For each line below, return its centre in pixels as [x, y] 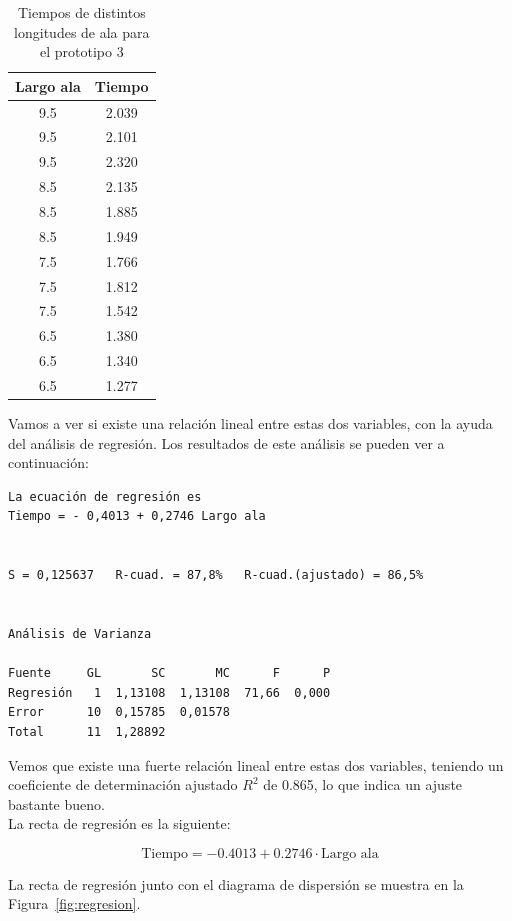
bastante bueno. [56, 803]
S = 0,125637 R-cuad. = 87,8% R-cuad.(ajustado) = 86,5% [216, 575]
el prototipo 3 [81, 51]
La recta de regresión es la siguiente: [119, 823]
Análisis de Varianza [80, 633]
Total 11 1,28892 [87, 731]
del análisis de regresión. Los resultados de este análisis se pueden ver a [226, 442]
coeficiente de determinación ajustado [123, 784]
